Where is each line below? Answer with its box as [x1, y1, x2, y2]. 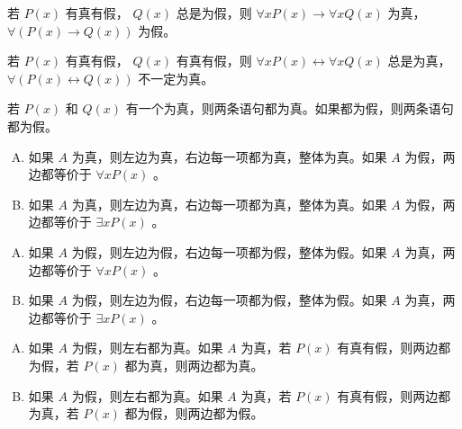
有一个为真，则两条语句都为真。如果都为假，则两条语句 [125, 99, 454, 118]
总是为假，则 [176, 4, 252, 22]
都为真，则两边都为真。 [124, 355, 264, 374]
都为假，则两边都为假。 [124, 404, 264, 423]
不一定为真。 [138, 68, 214, 87]
